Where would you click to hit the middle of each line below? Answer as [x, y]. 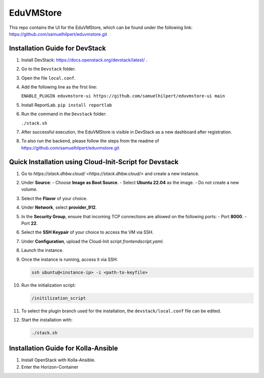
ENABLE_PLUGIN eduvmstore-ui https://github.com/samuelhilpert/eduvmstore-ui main [123, 96]
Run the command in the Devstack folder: [64, 114]
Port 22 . [29, 223]
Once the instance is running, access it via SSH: [70, 259]
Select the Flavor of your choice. [54, 198]
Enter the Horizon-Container [50, 367]
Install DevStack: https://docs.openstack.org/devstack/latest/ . [84, 60]
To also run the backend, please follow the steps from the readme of [90, 141]
